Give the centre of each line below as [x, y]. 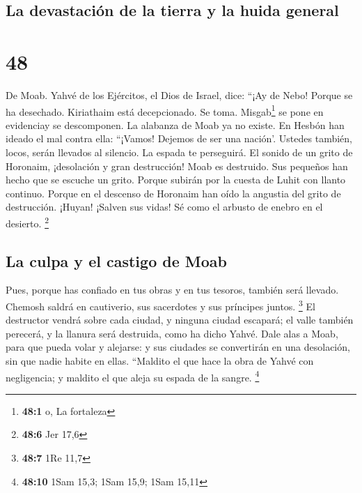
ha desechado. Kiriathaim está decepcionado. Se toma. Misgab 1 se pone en [165, 110]
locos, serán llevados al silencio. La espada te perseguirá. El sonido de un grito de [179, 152]
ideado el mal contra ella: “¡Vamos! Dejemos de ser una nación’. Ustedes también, [179, 138]
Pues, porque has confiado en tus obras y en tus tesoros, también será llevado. [172, 290]
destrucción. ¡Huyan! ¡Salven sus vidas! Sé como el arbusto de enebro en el [164, 207]
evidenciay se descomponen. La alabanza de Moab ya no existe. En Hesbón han [175, 124]
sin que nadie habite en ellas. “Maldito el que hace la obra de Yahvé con [160, 360]
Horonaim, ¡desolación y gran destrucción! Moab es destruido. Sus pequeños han [177, 166]
